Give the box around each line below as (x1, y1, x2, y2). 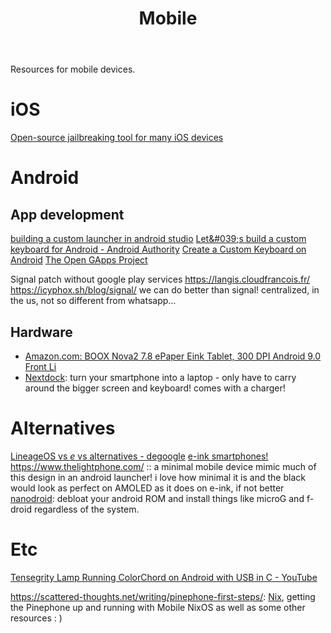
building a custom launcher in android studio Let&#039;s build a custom (10, 233, 307, 245)
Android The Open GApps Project (10, 254, 148, 266)
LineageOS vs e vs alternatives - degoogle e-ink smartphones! (10, 450, 269, 462)
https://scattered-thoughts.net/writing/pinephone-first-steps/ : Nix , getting (10, 590, 316, 602)
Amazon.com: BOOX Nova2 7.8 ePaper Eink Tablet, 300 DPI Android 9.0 (24, 350, 322, 362)
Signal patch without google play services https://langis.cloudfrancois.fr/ (10, 273, 311, 286)
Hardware (10, 323, 73, 341)
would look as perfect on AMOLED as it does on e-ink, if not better (10, 482, 285, 494)
